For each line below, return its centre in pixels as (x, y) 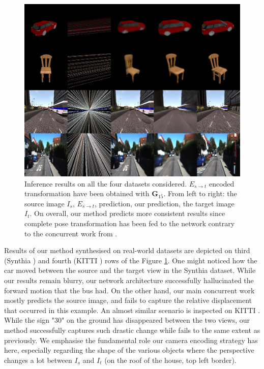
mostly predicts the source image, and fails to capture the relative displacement (128, 300)
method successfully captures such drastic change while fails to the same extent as (132, 330)
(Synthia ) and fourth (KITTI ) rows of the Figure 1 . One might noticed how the (131, 260)
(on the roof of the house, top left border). (170, 360)
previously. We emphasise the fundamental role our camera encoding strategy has (131, 340)
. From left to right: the (200, 193)
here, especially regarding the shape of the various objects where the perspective (129, 350)
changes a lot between (38, 360)
